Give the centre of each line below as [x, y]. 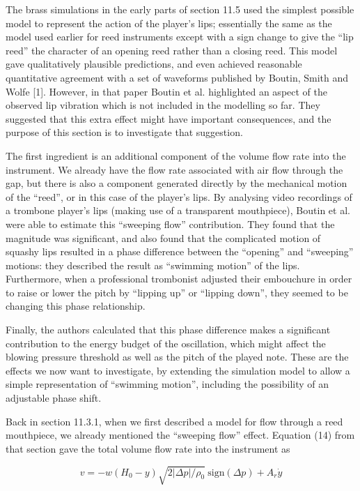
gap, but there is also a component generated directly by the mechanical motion [177, 183]
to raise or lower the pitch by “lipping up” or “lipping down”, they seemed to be [177, 292]
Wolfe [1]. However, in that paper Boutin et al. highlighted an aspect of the [166, 91]
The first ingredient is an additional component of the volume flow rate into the [176, 155]
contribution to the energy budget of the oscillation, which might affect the [166, 343]
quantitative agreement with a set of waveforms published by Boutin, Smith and [177, 77]
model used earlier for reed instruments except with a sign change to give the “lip [180, 37]
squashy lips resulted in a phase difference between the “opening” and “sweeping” [180, 251]
